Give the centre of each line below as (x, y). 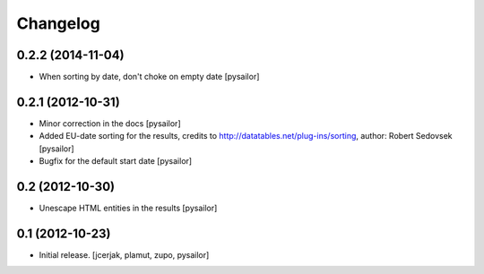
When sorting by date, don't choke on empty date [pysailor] (149, 77)
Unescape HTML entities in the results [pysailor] (128, 208)
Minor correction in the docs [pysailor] (110, 123)
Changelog (58, 23)
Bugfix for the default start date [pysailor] (116, 161)
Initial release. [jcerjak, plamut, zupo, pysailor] (124, 254)
